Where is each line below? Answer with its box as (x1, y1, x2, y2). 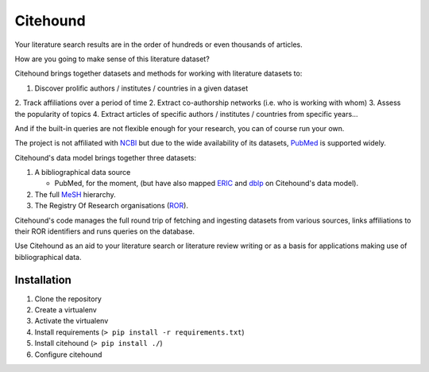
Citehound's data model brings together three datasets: (14, 153, 197, 162)
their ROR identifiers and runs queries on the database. (14, 227, 195, 236)
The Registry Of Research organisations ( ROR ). (34, 201, 188, 211)
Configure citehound (34, 350, 102, 359)
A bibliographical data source (34, 168, 131, 177)
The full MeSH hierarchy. (34, 189, 117, 199)
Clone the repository (34, 294, 102, 304)
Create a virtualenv (34, 305, 97, 315)
